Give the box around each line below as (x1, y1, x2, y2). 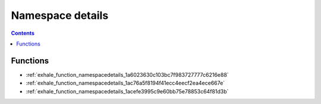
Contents (11, 30, 35, 37)
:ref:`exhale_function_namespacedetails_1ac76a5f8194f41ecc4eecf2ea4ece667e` (26, 80, 225, 87)
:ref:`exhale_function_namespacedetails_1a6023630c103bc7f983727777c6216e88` (26, 71, 229, 78)
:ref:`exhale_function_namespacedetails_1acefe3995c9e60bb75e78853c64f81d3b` (26, 87, 229, 95)
